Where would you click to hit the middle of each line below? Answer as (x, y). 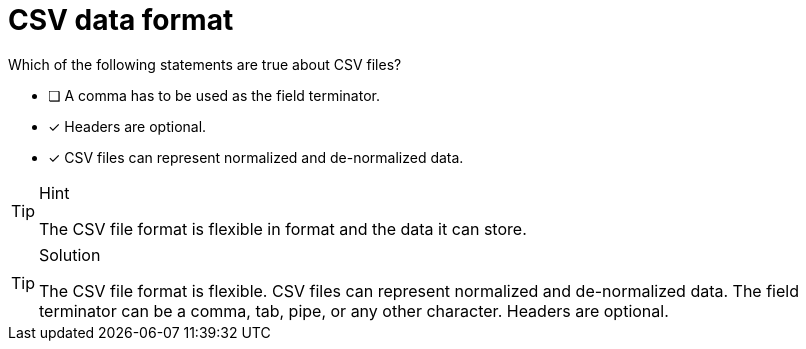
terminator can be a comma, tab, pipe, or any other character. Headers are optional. (354, 310)
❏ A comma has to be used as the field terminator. (214, 95)
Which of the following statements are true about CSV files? (205, 64)
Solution (70, 254)
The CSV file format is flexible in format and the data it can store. (283, 228)
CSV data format (121, 20)
